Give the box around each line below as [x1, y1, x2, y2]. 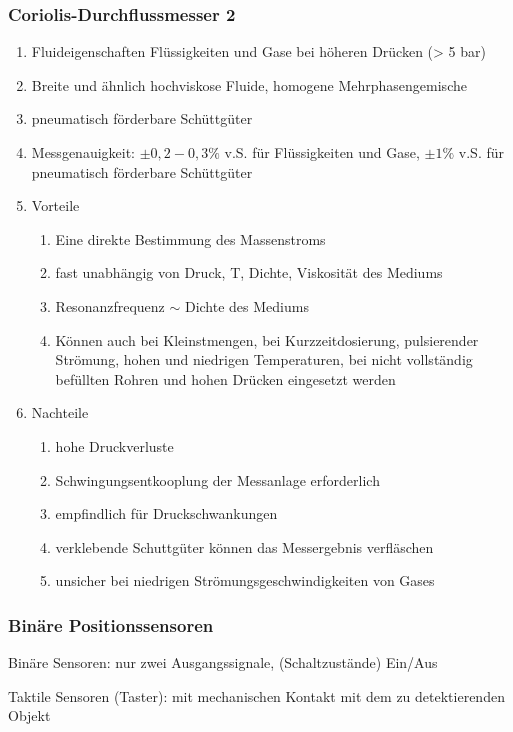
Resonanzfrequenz [55, 295, 165, 316]
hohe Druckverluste [55, 435, 174, 456]
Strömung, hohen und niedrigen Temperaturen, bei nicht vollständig [55, 349, 473, 370]
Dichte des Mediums [184, 295, 309, 316]
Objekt [8, 705, 51, 726]
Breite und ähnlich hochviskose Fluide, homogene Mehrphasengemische [31, 74, 467, 95]
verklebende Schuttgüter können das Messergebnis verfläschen [55, 536, 434, 557]
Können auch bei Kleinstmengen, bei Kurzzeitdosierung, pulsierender [55, 329, 479, 350]
